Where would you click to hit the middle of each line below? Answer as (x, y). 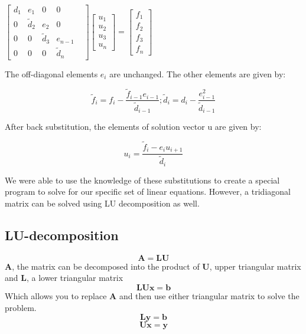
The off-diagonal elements (51, 73)
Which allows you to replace (56, 295)
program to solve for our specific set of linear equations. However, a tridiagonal (148, 191)
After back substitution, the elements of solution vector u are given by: (133, 126)
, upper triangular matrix (255, 266)
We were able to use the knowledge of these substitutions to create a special (142, 180)
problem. (21, 307)
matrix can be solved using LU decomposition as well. (102, 203)
